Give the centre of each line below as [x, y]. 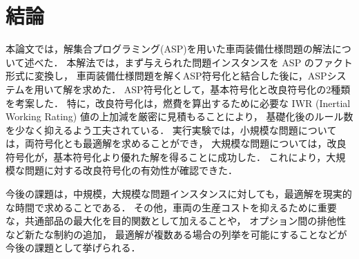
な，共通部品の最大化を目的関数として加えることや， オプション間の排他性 [176, 221]
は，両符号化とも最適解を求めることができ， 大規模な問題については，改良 [176, 143]
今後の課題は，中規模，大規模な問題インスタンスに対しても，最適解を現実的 [179, 194]
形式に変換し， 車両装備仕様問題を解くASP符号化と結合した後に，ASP [166, 76]
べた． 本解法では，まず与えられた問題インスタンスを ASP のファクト [193, 62]
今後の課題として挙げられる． [73, 248]
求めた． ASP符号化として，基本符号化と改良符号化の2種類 [216, 89]
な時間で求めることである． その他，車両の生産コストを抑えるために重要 [171, 207]
